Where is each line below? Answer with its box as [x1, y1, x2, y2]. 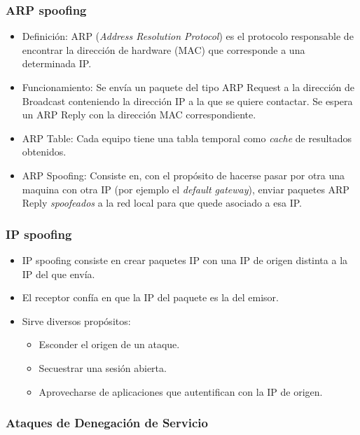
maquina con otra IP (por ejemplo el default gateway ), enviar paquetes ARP [22, 181, 349, 196]
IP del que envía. [22, 266, 95, 281]
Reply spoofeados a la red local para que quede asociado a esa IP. [22, 195, 302, 210]
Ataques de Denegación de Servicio [6, 414, 208, 431]
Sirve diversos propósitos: [22, 313, 131, 328]
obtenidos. [22, 144, 67, 159]
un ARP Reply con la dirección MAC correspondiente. [22, 107, 256, 122]
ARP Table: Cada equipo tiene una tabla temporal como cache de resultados [22, 130, 352, 145]
